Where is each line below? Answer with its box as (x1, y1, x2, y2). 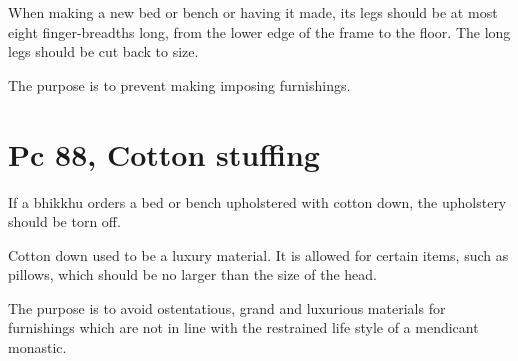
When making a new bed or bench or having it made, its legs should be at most (8, 2, 498, 22)
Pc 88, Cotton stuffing (8, 133, 320, 174)
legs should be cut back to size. (8, 41, 199, 62)
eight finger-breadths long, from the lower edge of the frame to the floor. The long (8, 21, 511, 42)
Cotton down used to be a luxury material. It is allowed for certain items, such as (8, 244, 509, 265)
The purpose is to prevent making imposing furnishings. (8, 74, 351, 95)
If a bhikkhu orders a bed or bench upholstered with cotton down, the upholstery (8, 191, 507, 212)
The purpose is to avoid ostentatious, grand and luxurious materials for (8, 297, 446, 318)
